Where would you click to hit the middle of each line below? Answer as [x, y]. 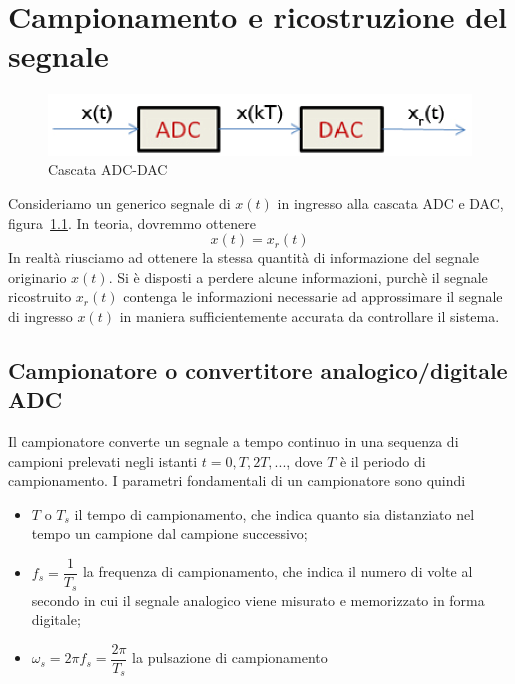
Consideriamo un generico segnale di [119, 202]
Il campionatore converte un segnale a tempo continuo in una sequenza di [233, 441]
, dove [304, 460]
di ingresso [40, 315]
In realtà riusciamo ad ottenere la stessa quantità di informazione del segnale [244, 257]
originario [37, 276]
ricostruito [40, 296]
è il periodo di [382, 460]
